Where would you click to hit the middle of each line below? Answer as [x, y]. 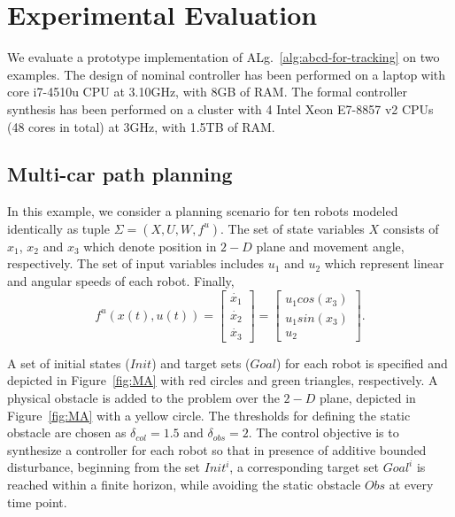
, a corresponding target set [305, 467]
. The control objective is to [324, 432]
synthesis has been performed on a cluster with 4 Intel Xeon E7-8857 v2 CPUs [220, 108]
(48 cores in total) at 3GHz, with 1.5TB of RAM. [141, 126]
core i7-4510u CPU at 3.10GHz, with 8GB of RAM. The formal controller [208, 92]
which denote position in [150, 246]
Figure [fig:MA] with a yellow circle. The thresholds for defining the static [209, 415]
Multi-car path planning [120, 174]
